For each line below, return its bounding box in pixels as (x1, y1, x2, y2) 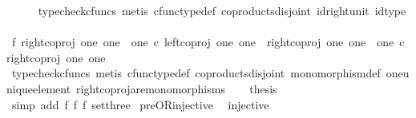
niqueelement (6, 80, 71, 96)
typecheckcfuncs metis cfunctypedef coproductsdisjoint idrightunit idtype (38, 2, 406, 18)
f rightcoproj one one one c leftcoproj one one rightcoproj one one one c (11, 33, 405, 50)
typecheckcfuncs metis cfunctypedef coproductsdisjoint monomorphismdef (11, 65, 381, 81)
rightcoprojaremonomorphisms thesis (76, 80, 277, 96)
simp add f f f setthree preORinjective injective (11, 96, 269, 112)
